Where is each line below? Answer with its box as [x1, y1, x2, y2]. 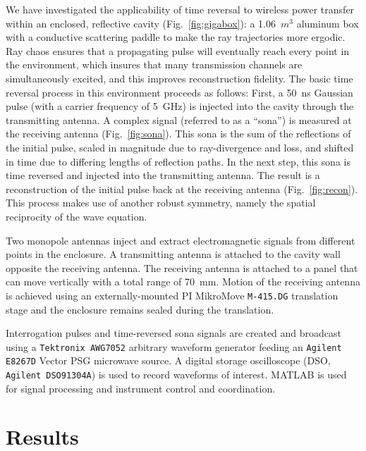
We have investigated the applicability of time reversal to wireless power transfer [6, 2, 355, 16]
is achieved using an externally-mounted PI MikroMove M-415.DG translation [6, 288, 338, 302]
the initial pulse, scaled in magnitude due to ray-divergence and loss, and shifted [6, 140, 354, 154]
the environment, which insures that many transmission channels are [6, 57, 303, 72]
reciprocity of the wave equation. [6, 209, 147, 223]
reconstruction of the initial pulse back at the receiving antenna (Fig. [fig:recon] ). [6, 181, 358, 196]
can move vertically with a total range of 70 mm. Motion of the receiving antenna [6, 274, 360, 289]
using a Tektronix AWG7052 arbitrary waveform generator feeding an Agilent [6, 339, 342, 354]
